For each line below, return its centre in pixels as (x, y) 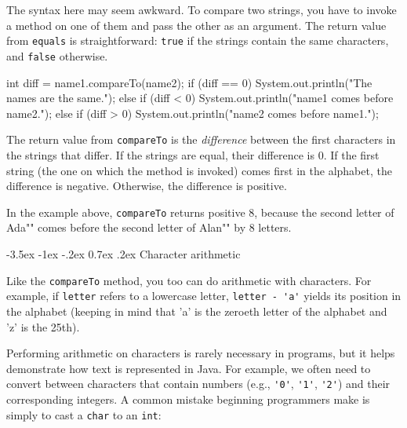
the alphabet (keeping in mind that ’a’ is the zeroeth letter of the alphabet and (197, 311)
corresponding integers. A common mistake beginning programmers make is (188, 399)
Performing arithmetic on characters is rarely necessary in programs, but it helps (201, 353)
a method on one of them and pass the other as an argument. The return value (196, 25)
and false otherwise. (57, 55)
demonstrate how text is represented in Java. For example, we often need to (189, 368)
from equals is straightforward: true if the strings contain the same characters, (198, 40)
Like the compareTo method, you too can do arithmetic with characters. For (189, 280)
